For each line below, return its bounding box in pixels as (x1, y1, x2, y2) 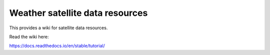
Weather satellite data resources (9, 7, 148, 18)
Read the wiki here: (9, 34, 49, 40)
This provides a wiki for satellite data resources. (9, 25, 108, 31)
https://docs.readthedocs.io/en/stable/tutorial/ (9, 43, 105, 49)
